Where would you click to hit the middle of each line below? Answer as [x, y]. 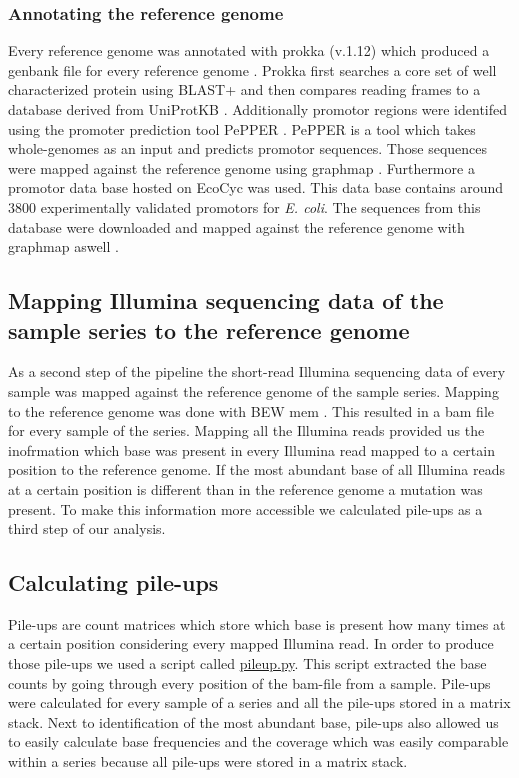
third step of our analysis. [87, 528]
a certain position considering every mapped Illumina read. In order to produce [251, 643]
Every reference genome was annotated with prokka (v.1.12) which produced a [249, 50]
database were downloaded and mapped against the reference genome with [236, 226]
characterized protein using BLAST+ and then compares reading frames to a [244, 89]
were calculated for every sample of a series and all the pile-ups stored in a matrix [259, 702]
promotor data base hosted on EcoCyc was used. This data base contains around [256, 187]
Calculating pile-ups [113, 582]
